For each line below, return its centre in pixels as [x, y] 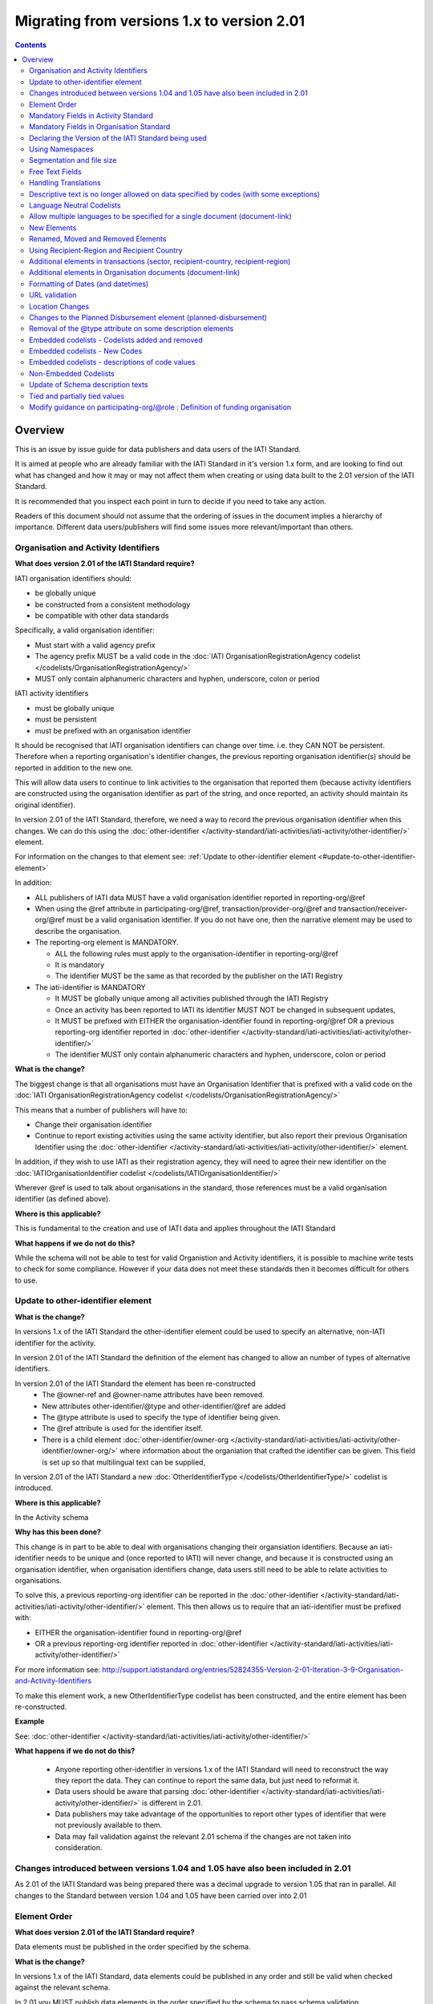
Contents [31, 45]
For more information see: [57, 1669]
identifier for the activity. [55, 1343]
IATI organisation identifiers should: [73, 578]
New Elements [53, 228]
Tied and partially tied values [77, 396]
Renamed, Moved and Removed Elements [98, 239]
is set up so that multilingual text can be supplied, [124, 1462]
